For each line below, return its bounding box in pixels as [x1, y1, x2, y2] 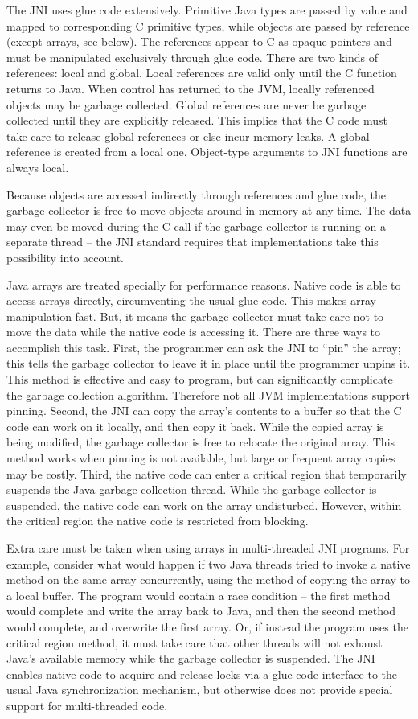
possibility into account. [6, 249, 125, 265]
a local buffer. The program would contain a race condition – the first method [6, 586, 391, 603]
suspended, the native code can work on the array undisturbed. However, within [6, 496, 402, 513]
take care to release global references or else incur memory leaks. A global [6, 127, 370, 144]
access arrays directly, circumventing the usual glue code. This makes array [6, 292, 376, 309]
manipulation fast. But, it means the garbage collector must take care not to [6, 307, 384, 324]
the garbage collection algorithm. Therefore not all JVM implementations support [6, 386, 410, 403]
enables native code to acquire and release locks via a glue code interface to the [6, 665, 398, 682]
